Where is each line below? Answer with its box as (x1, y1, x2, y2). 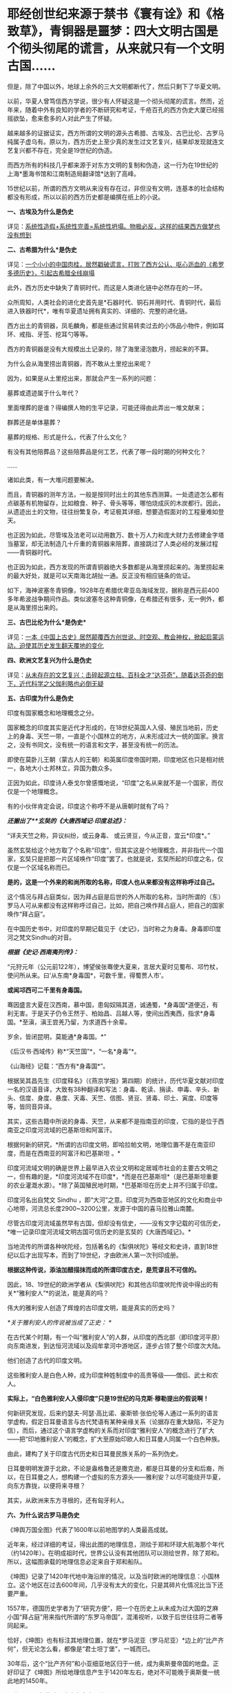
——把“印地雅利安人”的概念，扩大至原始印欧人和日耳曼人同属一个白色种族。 (7, 1435, 224, 1443)
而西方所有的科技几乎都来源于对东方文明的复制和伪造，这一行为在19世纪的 (7, 160, 219, 169)
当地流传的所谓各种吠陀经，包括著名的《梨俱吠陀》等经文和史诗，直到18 (7, 1242, 213, 1250)
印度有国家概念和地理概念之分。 (7, 709, 98, 717)
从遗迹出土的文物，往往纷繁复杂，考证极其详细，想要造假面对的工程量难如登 (7, 507, 224, 515)
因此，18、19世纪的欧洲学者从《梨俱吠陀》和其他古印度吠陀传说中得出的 (7, 1280, 213, 1288)
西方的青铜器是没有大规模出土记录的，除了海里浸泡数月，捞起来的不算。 (7, 345, 212, 353)
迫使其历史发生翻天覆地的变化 (19, 641, 104, 649)
